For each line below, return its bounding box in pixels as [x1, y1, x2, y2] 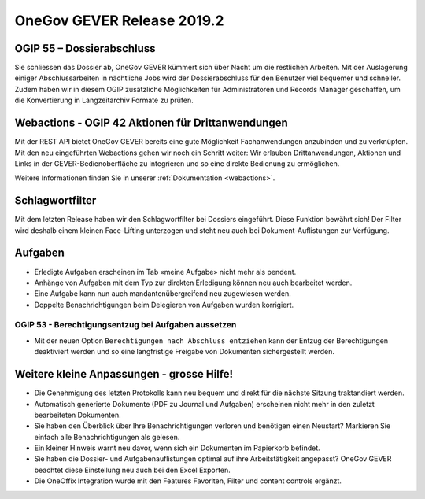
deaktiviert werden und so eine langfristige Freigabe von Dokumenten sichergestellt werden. [34, 347, 334, 357]
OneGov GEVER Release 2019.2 [14, 12, 224, 29]
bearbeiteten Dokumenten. [34, 410, 121, 420]
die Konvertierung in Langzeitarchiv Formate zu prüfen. [14, 95, 194, 105]
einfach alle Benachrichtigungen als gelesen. [34, 432, 180, 442]
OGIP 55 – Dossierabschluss [14, 42, 156, 55]
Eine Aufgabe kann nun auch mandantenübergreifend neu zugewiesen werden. [34, 289, 291, 298]
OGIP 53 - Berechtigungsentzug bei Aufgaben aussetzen [14, 320, 237, 331]
